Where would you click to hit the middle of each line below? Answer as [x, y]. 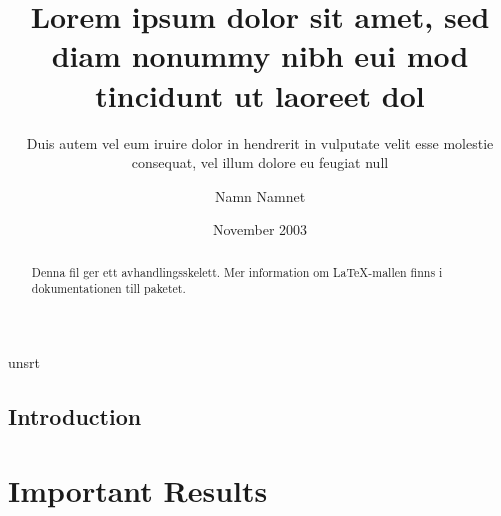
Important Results [138, 489]
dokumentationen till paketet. [108, 288]
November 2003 [260, 229]
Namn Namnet [260, 195]
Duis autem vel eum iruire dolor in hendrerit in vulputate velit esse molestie [260, 142]
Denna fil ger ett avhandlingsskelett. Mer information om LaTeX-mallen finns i [237, 271]
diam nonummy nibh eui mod [260, 55]
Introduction [75, 415]
